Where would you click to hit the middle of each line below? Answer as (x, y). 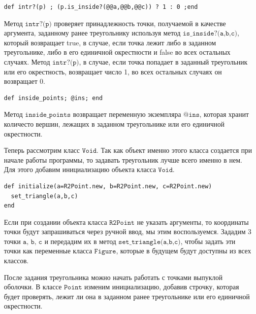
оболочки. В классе (33, 287)
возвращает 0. (25, 81)
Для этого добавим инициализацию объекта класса (80, 169)
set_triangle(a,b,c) (45, 196)
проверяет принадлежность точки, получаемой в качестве (140, 23)
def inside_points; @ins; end (53, 98)
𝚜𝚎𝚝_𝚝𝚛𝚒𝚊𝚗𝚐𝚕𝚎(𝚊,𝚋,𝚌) (149, 242)
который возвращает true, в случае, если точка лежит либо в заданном (110, 42)
